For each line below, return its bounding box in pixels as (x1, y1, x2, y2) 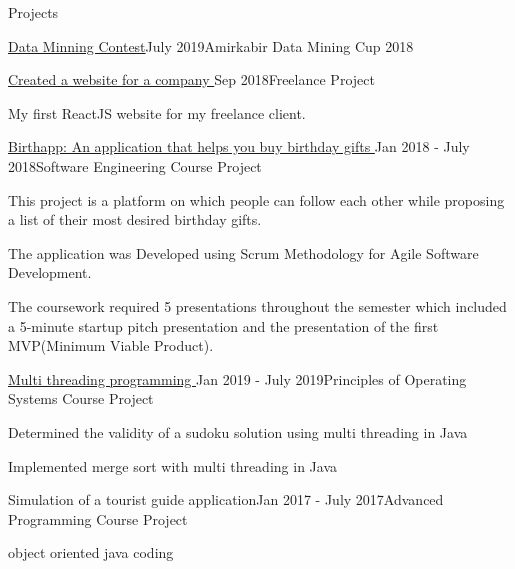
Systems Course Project (8, 388, 154, 409)
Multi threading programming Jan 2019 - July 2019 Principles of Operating (8, 368, 467, 389)
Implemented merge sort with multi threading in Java (8, 455, 337, 476)
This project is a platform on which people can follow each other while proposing (8, 189, 505, 210)
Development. (8, 262, 92, 283)
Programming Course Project (8, 508, 188, 529)
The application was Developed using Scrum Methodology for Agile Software (8, 242, 479, 263)
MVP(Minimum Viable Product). (8, 335, 214, 356)
